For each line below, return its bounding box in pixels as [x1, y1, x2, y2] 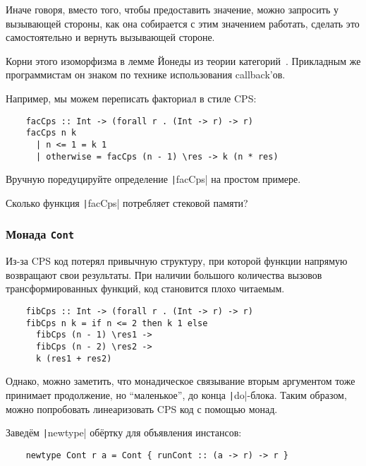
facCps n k [25, 128, 77, 138]
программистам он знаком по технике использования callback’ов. [6, 67, 286, 82]
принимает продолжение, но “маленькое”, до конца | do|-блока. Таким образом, [6, 387, 347, 402]
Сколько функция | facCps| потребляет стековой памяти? [6, 195, 248, 210]
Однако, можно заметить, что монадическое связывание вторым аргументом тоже [6, 374, 355, 388]
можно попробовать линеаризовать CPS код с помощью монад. [6, 401, 278, 416]
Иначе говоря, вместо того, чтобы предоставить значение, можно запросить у [6, 2, 338, 16]
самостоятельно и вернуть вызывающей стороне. [6, 30, 215, 44]
